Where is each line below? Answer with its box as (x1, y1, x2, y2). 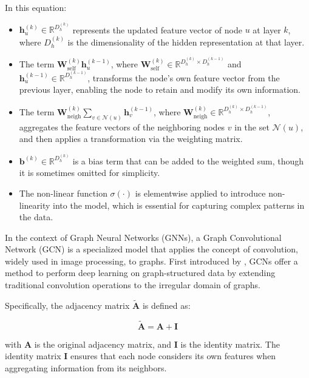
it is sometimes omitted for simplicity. (19, 166, 160, 179)
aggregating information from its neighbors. (5, 361, 167, 374)
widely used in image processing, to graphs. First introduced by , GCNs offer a (5, 254, 298, 267)
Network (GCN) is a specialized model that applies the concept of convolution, (5, 243, 298, 255)
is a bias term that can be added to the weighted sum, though (72, 154, 304, 167)
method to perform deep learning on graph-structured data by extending (5, 266, 276, 279)
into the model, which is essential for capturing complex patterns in (53, 198, 305, 211)
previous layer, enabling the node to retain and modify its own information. (19, 83, 301, 96)
